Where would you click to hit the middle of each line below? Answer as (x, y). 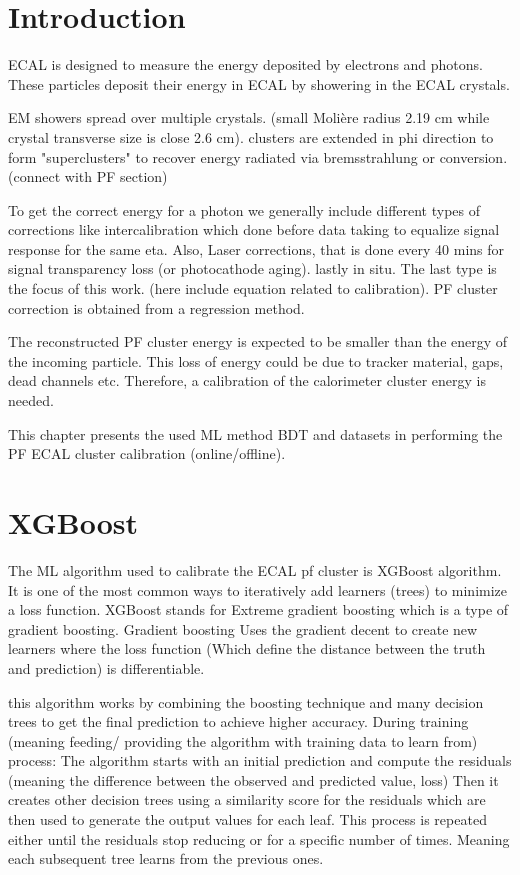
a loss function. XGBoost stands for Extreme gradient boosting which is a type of (258, 609)
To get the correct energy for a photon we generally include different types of (244, 209)
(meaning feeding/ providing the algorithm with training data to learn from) (243, 740)
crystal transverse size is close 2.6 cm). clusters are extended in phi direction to (251, 136)
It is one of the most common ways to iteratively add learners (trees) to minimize (258, 589)
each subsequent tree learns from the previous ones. (166, 858)
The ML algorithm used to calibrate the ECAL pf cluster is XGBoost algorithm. (255, 569)
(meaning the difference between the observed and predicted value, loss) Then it (253, 779)
